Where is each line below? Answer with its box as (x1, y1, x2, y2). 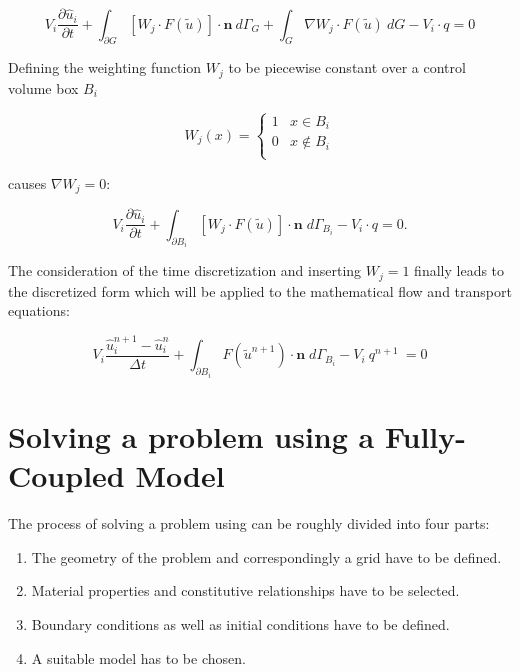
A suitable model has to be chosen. (31, 647, 246, 668)
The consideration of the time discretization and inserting (8, 260, 362, 281)
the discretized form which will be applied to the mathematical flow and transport (8, 280, 512, 301)
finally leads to (414, 260, 505, 281)
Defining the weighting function (8, 57, 202, 78)
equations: (8, 300, 70, 321)
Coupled (8, 455, 125, 496)
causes (8, 172, 47, 193)
